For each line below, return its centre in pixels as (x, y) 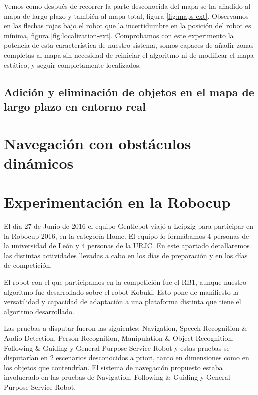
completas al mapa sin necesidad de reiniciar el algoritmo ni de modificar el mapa (129, 55)
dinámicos (39, 163)
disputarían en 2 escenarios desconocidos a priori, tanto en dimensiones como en (127, 357)
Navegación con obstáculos (98, 143)
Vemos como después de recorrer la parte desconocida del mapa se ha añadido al (127, 6)
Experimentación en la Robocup (117, 202)
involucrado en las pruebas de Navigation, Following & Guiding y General (117, 377)
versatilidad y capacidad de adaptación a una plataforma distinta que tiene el (123, 301)
